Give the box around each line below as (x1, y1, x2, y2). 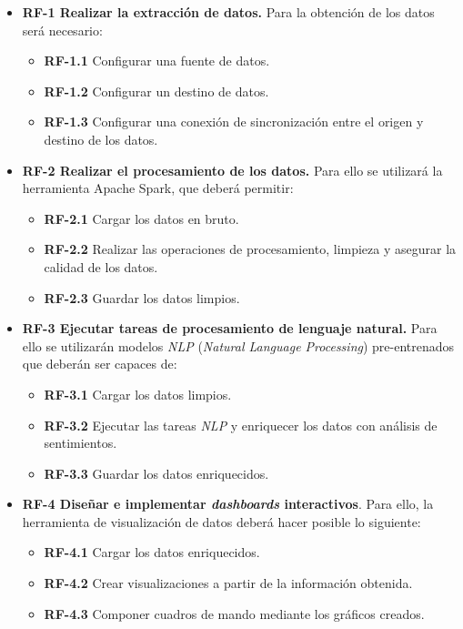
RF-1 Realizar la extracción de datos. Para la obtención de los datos (22, 3, 435, 21)
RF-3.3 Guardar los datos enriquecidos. (44, 463, 269, 482)
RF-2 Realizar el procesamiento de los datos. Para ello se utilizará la (22, 160, 443, 179)
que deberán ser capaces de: (22, 354, 177, 373)
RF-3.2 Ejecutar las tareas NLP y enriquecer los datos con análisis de (44, 415, 438, 434)
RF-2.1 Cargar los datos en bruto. (44, 208, 239, 228)
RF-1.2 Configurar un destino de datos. (44, 81, 269, 100)
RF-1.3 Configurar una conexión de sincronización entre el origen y (44, 112, 424, 131)
